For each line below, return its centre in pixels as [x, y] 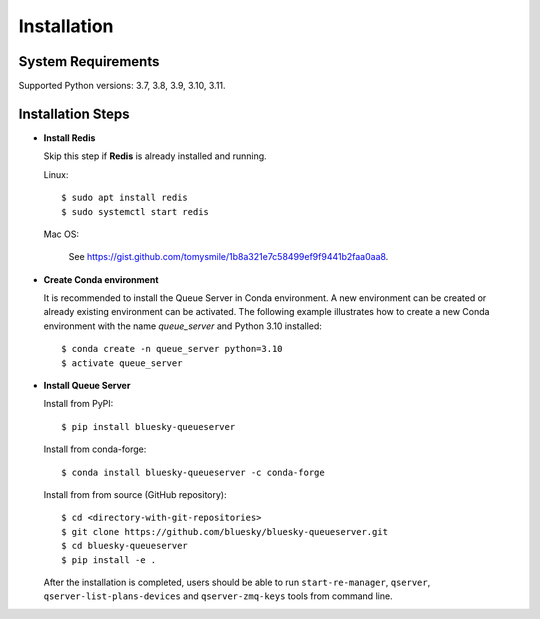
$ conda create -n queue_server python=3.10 [172, 349]
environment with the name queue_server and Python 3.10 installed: [182, 326]
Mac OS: [61, 234]
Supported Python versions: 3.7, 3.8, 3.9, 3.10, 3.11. [122, 86]
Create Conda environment [101, 279]
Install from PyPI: [78, 404]
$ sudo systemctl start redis [135, 211]
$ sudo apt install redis [125, 198]
